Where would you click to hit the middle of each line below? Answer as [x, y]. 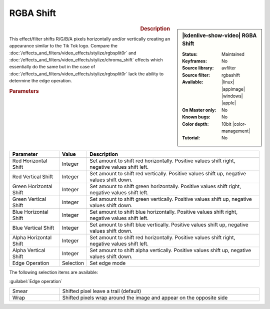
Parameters [24, 91]
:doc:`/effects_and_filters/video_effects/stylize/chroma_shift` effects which [86, 59]
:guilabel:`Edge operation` [36, 282]
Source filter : [196, 75]
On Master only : [199, 110]
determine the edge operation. [41, 81]
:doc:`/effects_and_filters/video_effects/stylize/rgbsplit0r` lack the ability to [86, 74]
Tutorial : [191, 138]
